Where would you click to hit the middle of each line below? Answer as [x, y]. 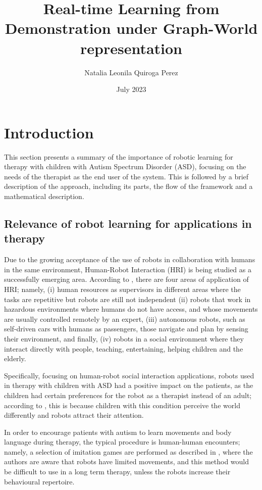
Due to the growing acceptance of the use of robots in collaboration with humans [130, 259]
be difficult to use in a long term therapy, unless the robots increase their [117, 472]
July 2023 [131, 89]
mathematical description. [44, 196]
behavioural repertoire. [39, 481]
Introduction [49, 132]
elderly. [15, 358]
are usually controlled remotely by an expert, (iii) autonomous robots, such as [125, 318]
